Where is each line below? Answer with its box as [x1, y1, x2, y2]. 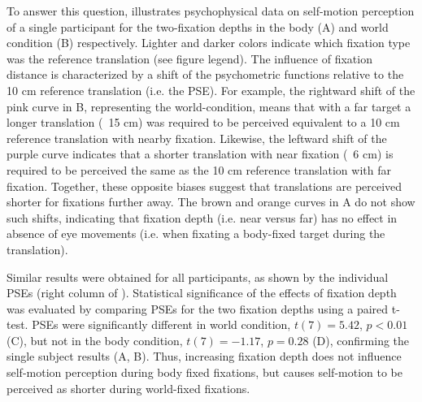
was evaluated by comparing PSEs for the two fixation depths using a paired [7, 300, 389, 317]
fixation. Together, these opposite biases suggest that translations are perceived [7, 177, 402, 194]
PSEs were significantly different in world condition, [32, 316, 291, 333]
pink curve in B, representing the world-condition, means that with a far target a [7, 97, 411, 115]
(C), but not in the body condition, [7, 331, 183, 348]
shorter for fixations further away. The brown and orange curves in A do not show [7, 193, 415, 210]
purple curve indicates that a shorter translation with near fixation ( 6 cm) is [7, 145, 394, 162]
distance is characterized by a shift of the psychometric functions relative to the [7, 66, 404, 83]
